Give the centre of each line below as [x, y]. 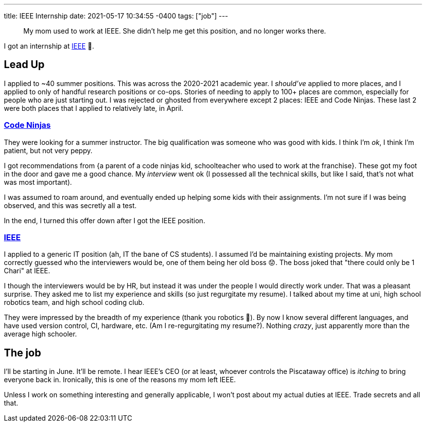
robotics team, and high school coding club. [74, 302]
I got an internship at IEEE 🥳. [49, 46]
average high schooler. [41, 334]
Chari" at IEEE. [27, 271]
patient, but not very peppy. [48, 150]
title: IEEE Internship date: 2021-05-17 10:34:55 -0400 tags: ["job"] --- [116, 16]
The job [23, 353]
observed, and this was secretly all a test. [70, 205]
